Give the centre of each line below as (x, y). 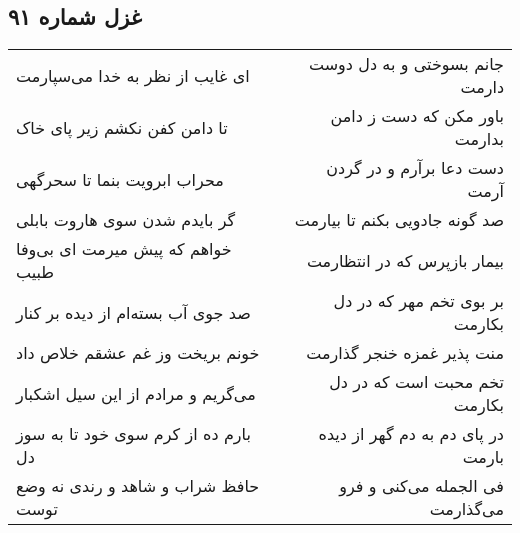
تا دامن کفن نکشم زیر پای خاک (122, 127)
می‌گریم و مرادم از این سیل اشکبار (136, 393)
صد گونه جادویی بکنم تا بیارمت (399, 220)
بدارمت (479, 139)
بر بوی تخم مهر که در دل (418, 301)
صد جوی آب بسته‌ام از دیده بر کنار (133, 312)
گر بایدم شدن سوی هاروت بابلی (126, 220)
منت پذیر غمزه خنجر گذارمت (405, 353)
